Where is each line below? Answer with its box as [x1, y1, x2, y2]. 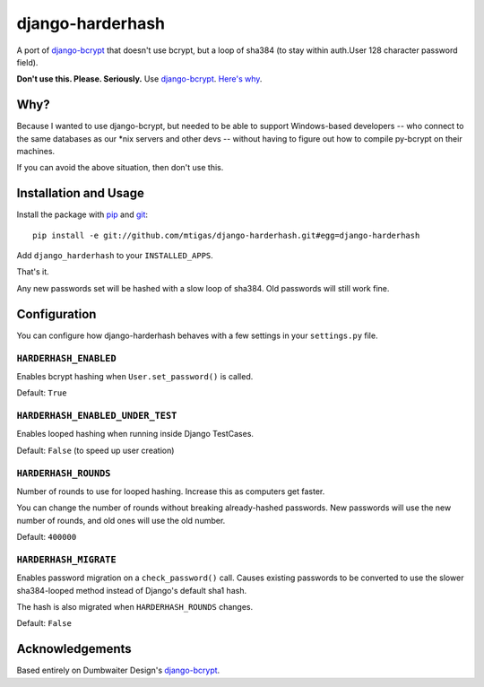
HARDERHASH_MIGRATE [16, 553, 117, 565]
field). [16, 57, 39, 67]
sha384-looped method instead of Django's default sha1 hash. [16, 585, 246, 596]
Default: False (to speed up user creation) [16, 445, 175, 456]
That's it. [16, 266, 49, 277]
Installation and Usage [16, 186, 145, 201]
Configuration [16, 306, 97, 322]
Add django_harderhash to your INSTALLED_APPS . [16, 250, 214, 261]
